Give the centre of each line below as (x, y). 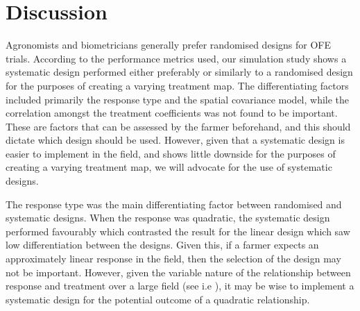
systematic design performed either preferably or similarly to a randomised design (179, 72)
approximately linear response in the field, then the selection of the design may (173, 259)
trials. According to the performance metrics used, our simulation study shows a (176, 58)
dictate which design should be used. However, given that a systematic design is (175, 140)
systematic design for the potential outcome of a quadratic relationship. (158, 299)
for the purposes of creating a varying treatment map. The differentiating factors (177, 85)
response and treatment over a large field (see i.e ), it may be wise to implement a (180, 286)
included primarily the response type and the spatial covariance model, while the (178, 99)
